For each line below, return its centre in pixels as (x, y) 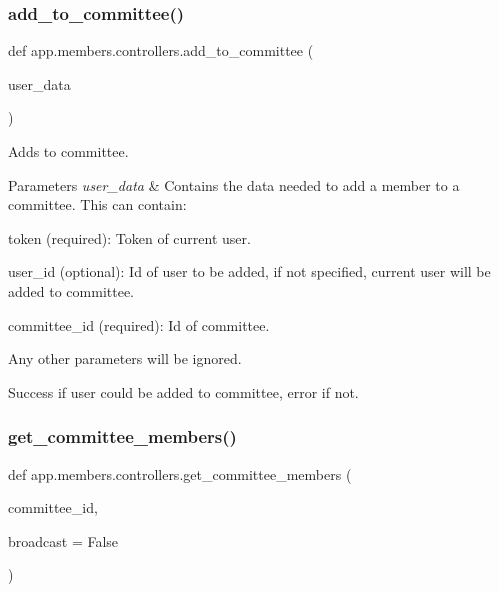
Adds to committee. (68, 151)
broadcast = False (63, 540)
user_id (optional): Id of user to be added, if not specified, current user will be (249, 271)
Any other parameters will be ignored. (125, 358)
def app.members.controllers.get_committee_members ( (180, 473)
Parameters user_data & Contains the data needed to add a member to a (234, 184)
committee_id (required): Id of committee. (139, 324)
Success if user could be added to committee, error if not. (183, 391)
